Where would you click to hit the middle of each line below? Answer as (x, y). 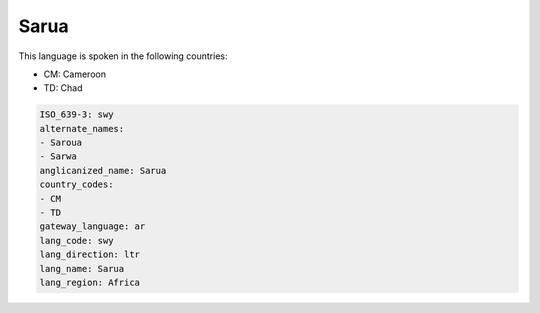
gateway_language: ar (92, 226)
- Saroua (61, 143)
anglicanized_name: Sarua (103, 170)
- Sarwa (58, 156)
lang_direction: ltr (89, 254)
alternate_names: (82, 128)
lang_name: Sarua (82, 268)
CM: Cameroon (75, 74)
